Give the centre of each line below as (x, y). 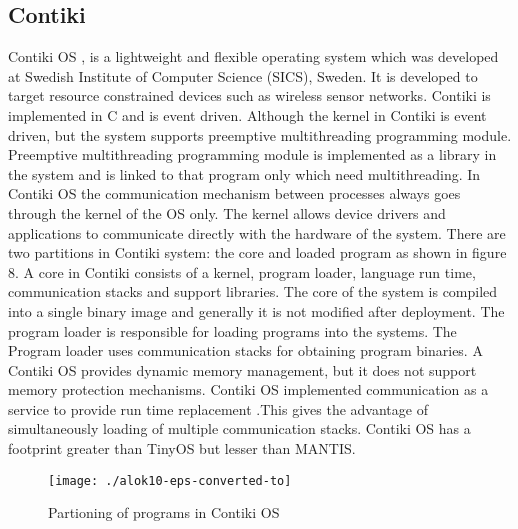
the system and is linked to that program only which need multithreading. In (244, 173)
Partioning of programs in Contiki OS (164, 512)
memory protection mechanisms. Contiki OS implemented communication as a (248, 389)
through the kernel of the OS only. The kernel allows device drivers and (227, 212)
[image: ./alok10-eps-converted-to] (170, 480)
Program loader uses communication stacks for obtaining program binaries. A (245, 350)
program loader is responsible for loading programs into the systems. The (232, 330)
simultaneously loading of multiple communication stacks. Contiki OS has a (239, 428)
